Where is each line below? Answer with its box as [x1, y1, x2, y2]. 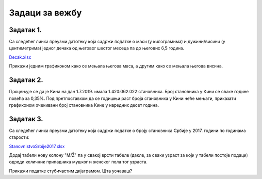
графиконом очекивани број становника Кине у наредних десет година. [9, 102, 159, 108]
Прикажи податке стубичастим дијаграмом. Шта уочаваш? [9, 168, 132, 174]
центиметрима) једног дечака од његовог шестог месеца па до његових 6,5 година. [9, 45, 184, 51]
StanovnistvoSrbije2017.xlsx [9, 143, 65, 149]
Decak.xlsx [9, 54, 32, 60]
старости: [9, 134, 30, 140]
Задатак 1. [9, 26, 42, 34]
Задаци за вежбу [9, 7, 82, 18]
